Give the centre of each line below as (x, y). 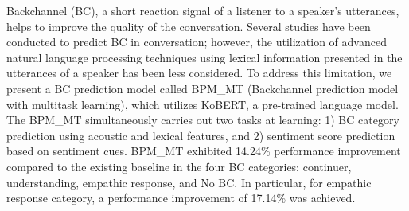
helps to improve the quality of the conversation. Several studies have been (189, 26)
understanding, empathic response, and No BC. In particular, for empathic (189, 182)
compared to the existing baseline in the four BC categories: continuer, (179, 166)
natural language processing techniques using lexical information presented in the (204, 57)
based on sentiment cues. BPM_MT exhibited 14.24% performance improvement (204, 151)
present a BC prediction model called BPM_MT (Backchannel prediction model (203, 88)
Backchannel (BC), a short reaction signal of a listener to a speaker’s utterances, (203, 10)
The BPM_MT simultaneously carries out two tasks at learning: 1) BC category (203, 120)
